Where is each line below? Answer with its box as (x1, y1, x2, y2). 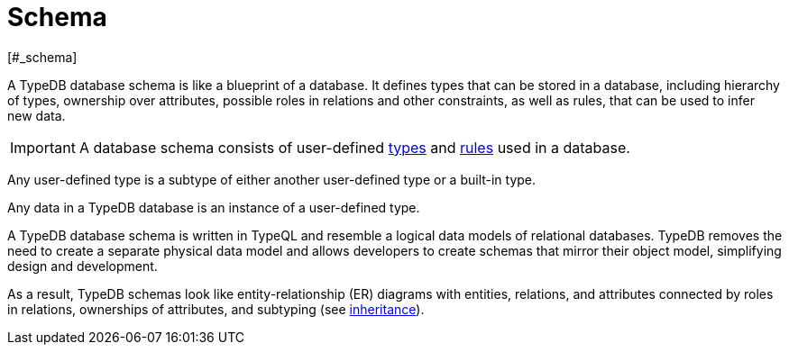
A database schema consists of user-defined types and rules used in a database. (78, 138, 630, 157)
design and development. (7, 257, 158, 274)
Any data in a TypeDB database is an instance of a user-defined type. (7, 199, 420, 215)
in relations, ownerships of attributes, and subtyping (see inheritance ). (7, 301, 425, 317)
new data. (7, 107, 66, 123)
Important (10, 138, 76, 157)
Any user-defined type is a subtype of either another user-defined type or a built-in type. (7, 171, 537, 187)
